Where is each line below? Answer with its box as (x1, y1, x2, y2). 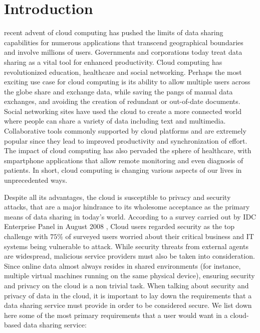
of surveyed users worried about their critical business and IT (65, 231, 254, 241)
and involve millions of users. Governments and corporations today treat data (4, 47, 242, 57)
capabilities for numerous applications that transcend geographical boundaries (4, 37, 243, 47)
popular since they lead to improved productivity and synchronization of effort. (4, 135, 247, 146)
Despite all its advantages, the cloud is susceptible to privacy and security (4, 191, 231, 202)
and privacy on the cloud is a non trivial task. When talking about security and (4, 280, 249, 290)
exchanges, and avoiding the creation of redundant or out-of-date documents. (4, 96, 240, 106)
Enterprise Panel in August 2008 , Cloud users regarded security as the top (4, 221, 234, 232)
